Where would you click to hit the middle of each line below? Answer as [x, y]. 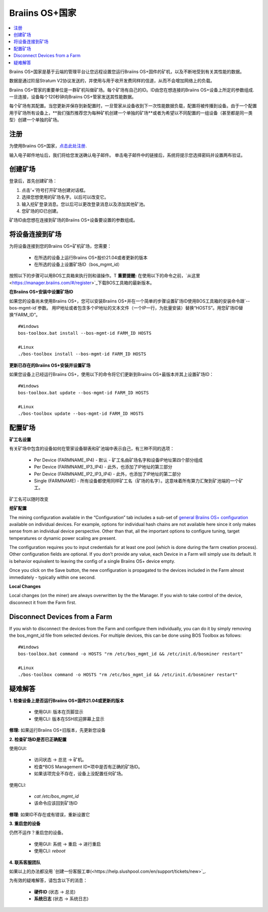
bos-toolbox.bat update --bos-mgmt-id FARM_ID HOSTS [83, 393]
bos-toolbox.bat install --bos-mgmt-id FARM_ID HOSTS [85, 333]
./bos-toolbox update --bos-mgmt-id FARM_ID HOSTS [81, 414]
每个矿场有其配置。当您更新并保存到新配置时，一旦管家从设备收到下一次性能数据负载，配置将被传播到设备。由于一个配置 [133, 106]
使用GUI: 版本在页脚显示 [59, 712]
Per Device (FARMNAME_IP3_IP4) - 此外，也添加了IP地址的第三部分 [103, 467]
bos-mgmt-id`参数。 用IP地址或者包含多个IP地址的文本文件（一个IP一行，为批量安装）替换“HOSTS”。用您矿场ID [124, 308]
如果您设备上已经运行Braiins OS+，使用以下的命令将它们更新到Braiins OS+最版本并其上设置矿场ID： [112, 375]
